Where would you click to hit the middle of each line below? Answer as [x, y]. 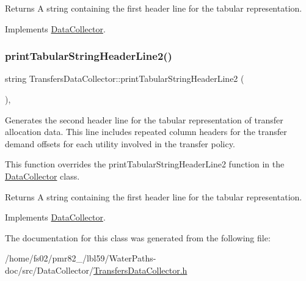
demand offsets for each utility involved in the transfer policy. [120, 143]
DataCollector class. [42, 176]
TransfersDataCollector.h [140, 270]
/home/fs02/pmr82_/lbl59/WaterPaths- [81, 258]
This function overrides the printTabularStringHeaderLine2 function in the [145, 164]
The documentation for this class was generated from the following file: [138, 237]
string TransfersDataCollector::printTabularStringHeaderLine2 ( [125, 78]
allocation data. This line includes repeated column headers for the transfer [146, 132]
